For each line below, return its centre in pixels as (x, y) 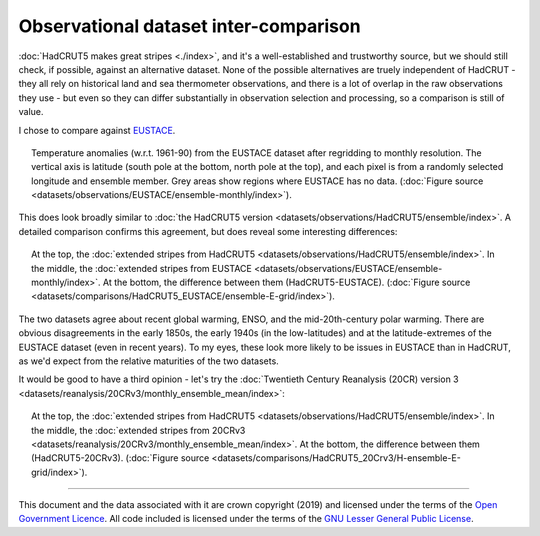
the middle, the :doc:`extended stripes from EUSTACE (141, 268)
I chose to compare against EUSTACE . (97, 130)
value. (31, 112)
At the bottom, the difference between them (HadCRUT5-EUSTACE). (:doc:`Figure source (286, 282)
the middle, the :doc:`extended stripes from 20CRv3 (138, 430)
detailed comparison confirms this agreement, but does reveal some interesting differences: (208, 231)
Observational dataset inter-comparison (189, 26)
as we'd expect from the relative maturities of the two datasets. (148, 361)
